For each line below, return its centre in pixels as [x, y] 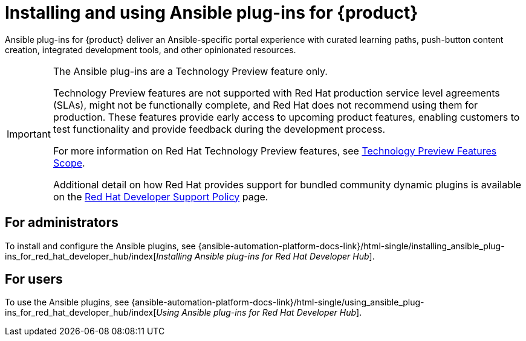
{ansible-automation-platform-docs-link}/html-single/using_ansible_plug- [278, 302]
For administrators [62, 223]
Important [29, 134]
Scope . [69, 163]
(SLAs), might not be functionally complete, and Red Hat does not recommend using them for [265, 105]
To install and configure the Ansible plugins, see [100, 246]
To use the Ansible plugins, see [67, 302]
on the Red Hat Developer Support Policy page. [161, 196]
